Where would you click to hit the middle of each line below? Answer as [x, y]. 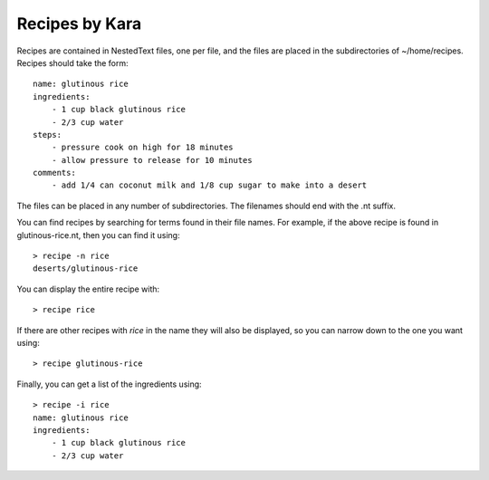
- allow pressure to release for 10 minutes [152, 160]
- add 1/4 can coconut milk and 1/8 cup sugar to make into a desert [209, 185]
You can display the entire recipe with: [88, 289]
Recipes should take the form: [72, 62]
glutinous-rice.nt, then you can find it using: [98, 235]
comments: [54, 173]
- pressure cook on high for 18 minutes [143, 148]
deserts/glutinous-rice [86, 269]
